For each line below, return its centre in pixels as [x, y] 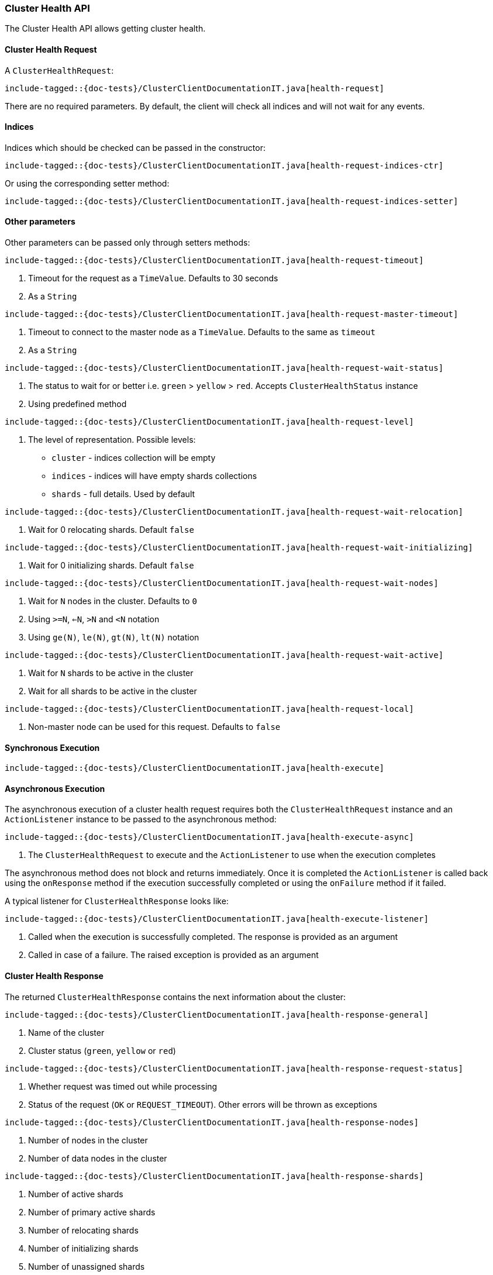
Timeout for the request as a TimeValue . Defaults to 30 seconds [153, 278]
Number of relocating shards [83, 1230]
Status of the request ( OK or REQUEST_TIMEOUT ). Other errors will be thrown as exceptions [203, 1104]
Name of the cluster [66, 1032]
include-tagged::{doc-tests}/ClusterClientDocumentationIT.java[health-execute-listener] [217, 919]
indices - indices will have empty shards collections [154, 476]
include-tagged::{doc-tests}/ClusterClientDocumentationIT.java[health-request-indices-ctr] [224, 165]
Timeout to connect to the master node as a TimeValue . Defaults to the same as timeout [202, 332]
